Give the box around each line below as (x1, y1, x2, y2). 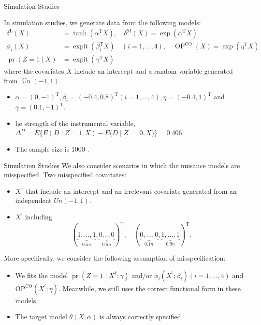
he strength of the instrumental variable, (15, 118, 135, 128)
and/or (131, 270, 152, 280)
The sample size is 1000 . (15, 144, 89, 154)
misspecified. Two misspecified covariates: (4, 170, 127, 180)
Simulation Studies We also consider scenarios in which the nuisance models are (4, 160, 240, 170)
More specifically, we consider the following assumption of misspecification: (4, 253, 226, 263)
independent (15, 195, 52, 205)
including (25, 212, 52, 222)
